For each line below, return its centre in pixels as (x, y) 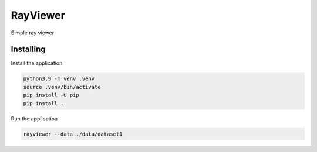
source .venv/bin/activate (62, 87)
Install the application (37, 63)
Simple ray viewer (33, 33)
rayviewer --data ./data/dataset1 (73, 134)
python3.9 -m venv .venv (59, 79)
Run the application (34, 118)
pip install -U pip (51, 95)
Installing (28, 49)
